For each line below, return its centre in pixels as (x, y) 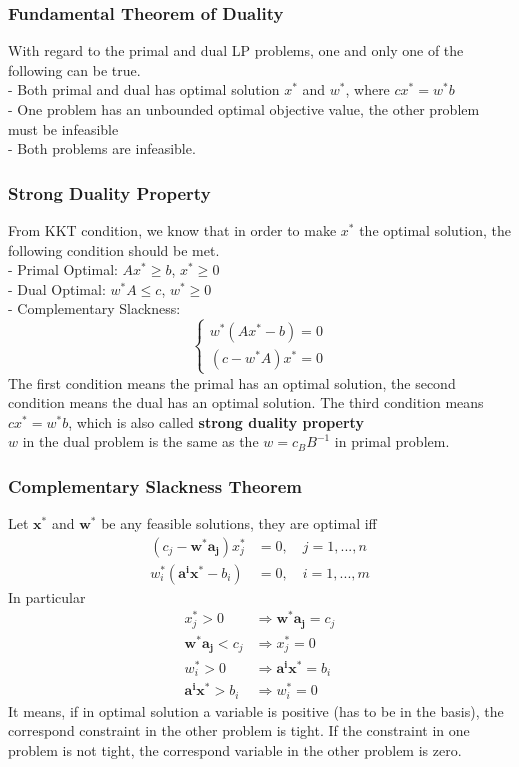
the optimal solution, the (435, 230)
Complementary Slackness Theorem (155, 485)
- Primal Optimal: (63, 269)
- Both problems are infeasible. (102, 148)
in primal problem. (392, 441)
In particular (47, 596)
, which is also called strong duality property (216, 421)
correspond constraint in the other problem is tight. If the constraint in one (239, 730)
